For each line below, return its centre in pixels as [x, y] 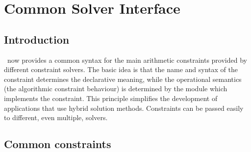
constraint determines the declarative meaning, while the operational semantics [123, 79]
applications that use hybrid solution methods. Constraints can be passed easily [124, 108]
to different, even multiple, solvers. [56, 117]
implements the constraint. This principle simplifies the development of [111, 98]
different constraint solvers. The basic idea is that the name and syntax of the [121, 69]
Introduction [37, 39]
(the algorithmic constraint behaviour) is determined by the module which [116, 89]
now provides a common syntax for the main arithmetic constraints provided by [127, 60]
